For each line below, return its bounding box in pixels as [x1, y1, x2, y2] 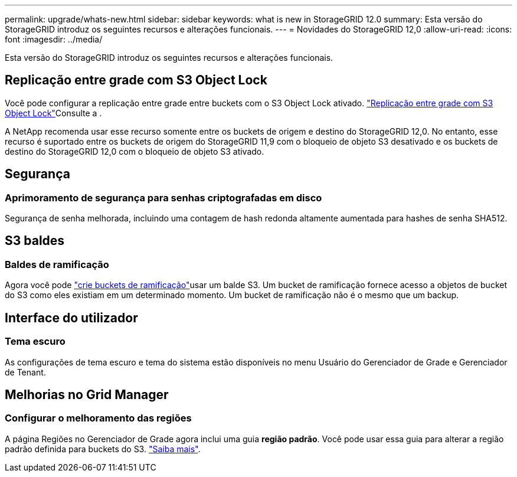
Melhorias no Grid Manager [5, 387, 169, 402]
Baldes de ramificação [5, 258, 109, 270]
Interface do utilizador [5, 310, 138, 325]
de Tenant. [5, 367, 46, 377]
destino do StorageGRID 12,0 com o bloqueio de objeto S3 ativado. [5, 146, 264, 156]
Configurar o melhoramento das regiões [5, 412, 192, 424]
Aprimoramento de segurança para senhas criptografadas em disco [5, 191, 322, 204]
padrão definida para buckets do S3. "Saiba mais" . [5, 443, 201, 454]
